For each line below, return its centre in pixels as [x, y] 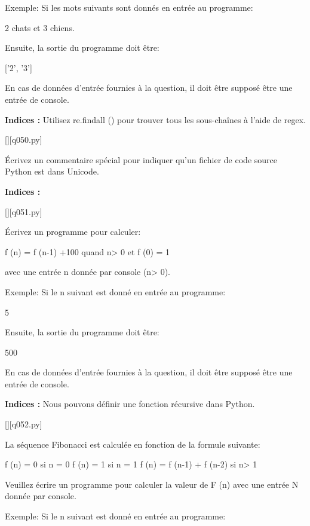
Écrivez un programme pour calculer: [73, 232]
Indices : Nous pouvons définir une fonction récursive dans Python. [130, 404]
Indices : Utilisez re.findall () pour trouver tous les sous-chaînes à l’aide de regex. [155, 119]
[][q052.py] [24, 424]
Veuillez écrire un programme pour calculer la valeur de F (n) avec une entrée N [152, 484]
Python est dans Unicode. [52, 171]
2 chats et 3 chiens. [40, 27]
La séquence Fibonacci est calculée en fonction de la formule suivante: [133, 444]
